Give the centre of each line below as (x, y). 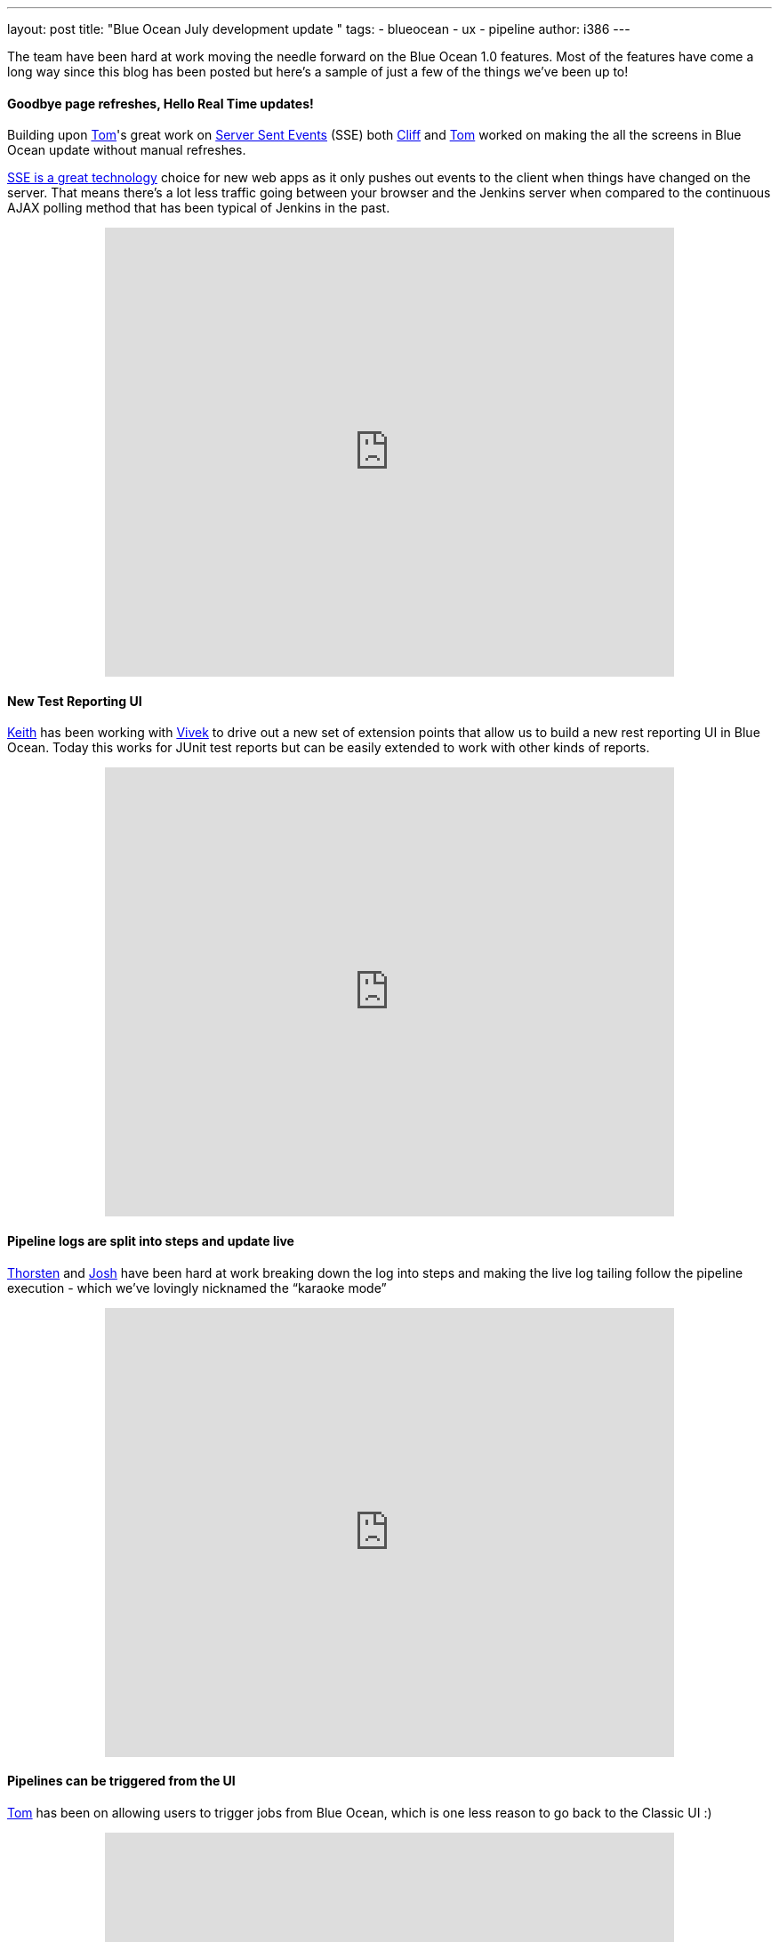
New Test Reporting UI (75, 701)
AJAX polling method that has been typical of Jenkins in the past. (199, 208)
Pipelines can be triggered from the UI (121, 1781)
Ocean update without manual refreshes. (127, 150)
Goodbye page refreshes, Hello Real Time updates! (161, 103)
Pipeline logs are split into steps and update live (151, 1241)
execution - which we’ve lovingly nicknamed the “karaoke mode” (197, 1288)
